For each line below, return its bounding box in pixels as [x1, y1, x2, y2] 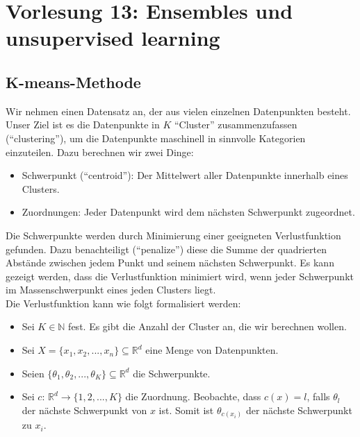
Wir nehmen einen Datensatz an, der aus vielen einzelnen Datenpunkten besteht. [6, 103, 351, 118]
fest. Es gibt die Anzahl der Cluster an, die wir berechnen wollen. [68, 319, 347, 334]
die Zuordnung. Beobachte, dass [125, 389, 261, 404]
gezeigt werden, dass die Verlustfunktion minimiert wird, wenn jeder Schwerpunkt [6, 268, 354, 283]
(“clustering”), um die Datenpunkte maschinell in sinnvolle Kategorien [6, 130, 306, 145]
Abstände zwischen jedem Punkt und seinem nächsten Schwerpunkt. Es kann [6, 255, 334, 270]
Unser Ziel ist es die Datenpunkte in [6, 117, 160, 132]
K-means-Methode [6, 71, 141, 92]
